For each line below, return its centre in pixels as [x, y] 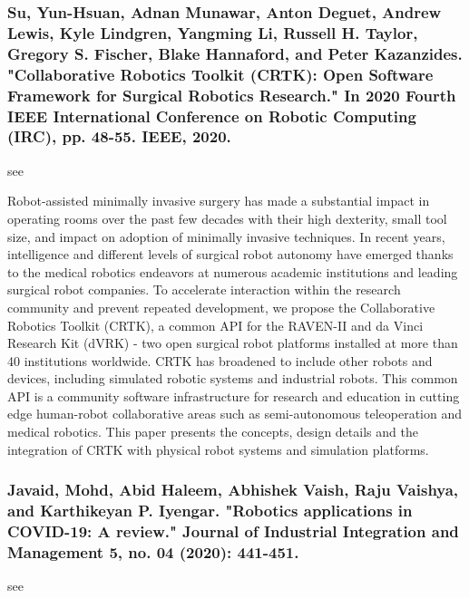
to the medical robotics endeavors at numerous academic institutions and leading [233, 271]
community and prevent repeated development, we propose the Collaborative [221, 307]
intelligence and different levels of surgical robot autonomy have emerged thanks [230, 254]
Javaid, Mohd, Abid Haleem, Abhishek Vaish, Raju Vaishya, [233, 490]
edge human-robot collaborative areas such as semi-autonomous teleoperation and [235, 414]
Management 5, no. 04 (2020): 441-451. [153, 551]
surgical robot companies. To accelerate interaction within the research [204, 289]
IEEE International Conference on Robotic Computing [212, 116]
